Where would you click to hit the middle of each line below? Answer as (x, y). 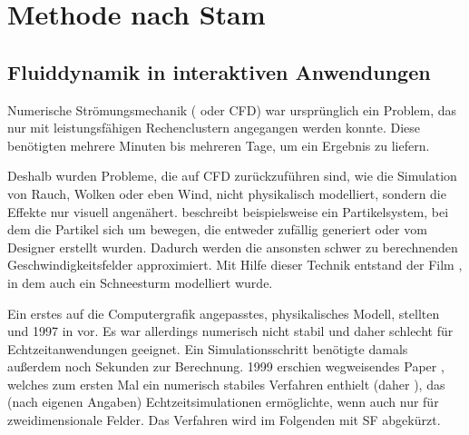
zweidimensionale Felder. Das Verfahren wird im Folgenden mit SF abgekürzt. (224, 420)
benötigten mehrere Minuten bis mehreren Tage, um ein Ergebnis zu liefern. (219, 145)
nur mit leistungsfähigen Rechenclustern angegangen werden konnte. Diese (214, 128)
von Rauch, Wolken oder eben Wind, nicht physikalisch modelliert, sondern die (227, 193)
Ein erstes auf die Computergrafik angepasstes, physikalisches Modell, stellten (224, 313)
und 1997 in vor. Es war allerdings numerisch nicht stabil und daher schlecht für (230, 331)
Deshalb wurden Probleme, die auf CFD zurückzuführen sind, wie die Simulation (232, 176)
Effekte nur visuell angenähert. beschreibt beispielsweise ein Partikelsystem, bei (228, 211)
